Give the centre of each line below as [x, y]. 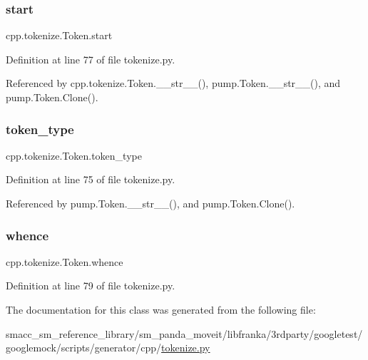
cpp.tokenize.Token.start [59, 35]
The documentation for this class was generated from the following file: [161, 309]
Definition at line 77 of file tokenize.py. [91, 59]
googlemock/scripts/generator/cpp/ [84, 348]
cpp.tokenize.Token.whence [65, 261]
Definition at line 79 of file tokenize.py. [91, 286]
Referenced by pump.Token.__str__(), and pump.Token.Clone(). [150, 203]
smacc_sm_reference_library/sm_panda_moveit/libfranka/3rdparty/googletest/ [184, 333]
